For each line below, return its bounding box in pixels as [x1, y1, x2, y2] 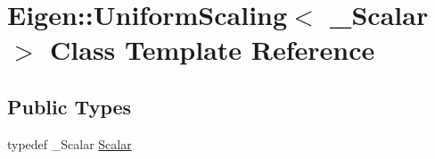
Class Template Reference [50, 31, 375, 68]
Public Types [7, 92, 132, 120]
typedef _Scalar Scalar [7, 134, 132, 153]
